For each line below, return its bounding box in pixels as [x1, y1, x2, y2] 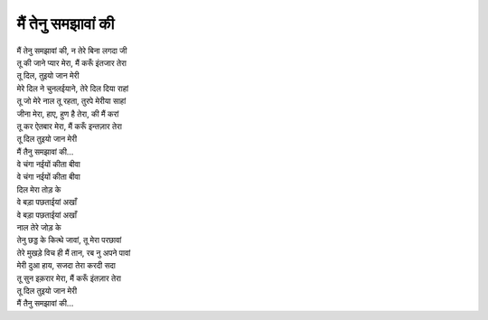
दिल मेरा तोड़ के [16, 184, 61, 194]
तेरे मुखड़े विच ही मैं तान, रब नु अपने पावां [16, 247, 131, 258]
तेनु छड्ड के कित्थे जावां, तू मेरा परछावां [16, 235, 122, 246]
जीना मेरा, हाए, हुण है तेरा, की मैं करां [16, 108, 119, 119]
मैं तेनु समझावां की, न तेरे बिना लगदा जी [16, 45, 127, 56]
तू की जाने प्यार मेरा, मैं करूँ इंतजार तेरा [16, 57, 127, 68]
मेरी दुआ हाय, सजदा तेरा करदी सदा [16, 260, 117, 271]
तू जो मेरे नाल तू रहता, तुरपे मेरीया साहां [16, 96, 127, 107]
